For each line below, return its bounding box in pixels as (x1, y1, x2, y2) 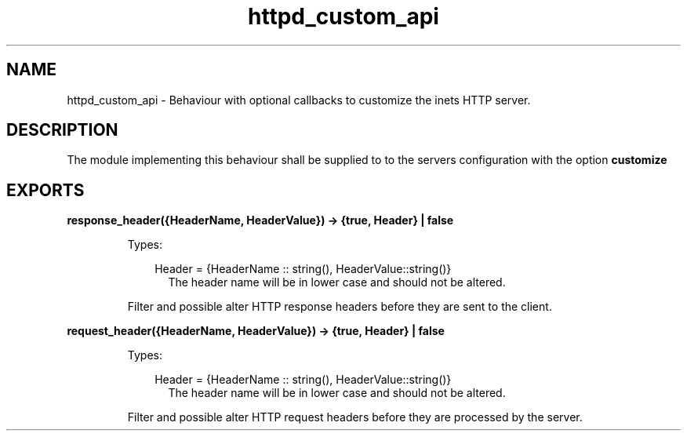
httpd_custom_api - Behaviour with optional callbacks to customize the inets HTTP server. (67, 93, 531, 107)
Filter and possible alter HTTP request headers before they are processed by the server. (127, 410, 583, 424)
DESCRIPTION (6, 120, 118, 140)
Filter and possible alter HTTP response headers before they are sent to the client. (127, 300, 552, 314)
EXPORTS (6, 180, 85, 200)
